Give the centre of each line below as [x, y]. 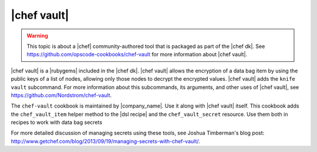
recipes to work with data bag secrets [57, 122]
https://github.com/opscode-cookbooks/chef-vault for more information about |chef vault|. [137, 54]
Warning [37, 36]
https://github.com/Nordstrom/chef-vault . [61, 95]
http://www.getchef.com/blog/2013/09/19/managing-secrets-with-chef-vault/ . [105, 141]
